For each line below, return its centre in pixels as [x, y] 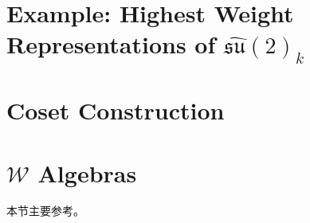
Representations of [111, 44]
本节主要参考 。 [45, 211]
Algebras [87, 172]
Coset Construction [116, 110]
